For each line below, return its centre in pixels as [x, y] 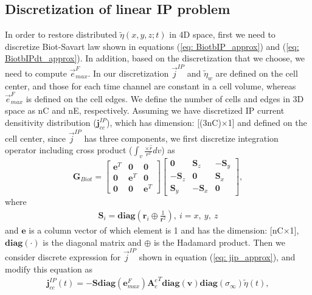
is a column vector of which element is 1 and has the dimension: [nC [156, 230]
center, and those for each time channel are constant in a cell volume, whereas [151, 85]
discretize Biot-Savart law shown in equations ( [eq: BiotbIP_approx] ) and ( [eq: [152, 46]
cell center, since [36, 138]
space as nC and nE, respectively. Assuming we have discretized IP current [145, 110]
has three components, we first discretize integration [181, 138]
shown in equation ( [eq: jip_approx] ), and [217, 256]
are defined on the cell [257, 73]
